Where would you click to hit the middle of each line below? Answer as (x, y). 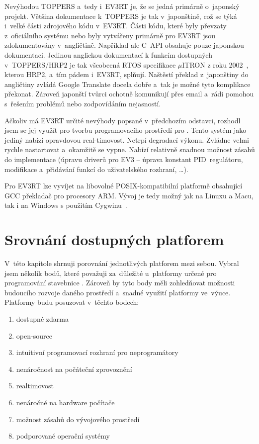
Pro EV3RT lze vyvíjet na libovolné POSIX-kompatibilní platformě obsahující (124, 186)
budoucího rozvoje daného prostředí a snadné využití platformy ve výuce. (118, 292)
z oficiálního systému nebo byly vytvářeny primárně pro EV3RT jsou (110, 35)
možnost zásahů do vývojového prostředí (78, 419)
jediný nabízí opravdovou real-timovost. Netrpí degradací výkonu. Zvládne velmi (127, 139)
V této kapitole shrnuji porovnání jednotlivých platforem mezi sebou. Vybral (122, 263)
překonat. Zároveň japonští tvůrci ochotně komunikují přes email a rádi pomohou (129, 94)
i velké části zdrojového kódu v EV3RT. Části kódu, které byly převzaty (116, 26)
